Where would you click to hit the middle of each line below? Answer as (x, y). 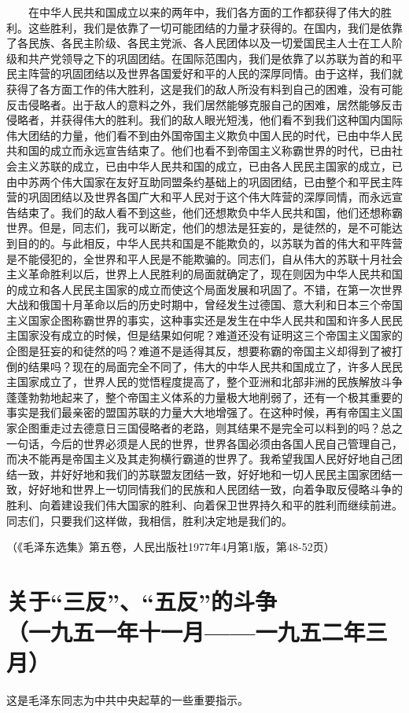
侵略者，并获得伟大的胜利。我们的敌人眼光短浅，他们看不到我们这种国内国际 (204, 120)
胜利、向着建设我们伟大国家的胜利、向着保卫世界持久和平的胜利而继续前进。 (204, 505)
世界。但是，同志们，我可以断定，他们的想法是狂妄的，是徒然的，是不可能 (199, 228)
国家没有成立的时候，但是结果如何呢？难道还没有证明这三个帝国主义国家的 (210, 335)
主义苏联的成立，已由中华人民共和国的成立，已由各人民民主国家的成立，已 (210, 165)
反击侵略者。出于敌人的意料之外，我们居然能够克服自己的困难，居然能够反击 (204, 104)
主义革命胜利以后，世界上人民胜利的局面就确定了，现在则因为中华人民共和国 (204, 274)
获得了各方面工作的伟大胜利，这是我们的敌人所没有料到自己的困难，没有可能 (204, 88)
